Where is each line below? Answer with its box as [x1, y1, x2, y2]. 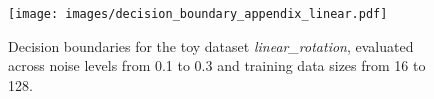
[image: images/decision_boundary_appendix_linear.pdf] [8, 7, 388, 21]
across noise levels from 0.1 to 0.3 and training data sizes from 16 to [8, 55, 426, 76]
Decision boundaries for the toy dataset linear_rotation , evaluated [8, 35, 414, 56]
